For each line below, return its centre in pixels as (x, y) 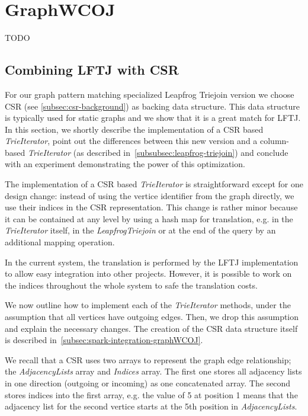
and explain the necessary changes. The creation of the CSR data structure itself (151, 328)
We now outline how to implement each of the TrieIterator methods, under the (148, 305)
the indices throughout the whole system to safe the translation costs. (131, 285)
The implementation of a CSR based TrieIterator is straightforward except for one (154, 184)
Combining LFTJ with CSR (92, 70)
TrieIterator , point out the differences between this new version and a (131, 141)
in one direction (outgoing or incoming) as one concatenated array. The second (148, 383)
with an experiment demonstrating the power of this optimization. (125, 164)
